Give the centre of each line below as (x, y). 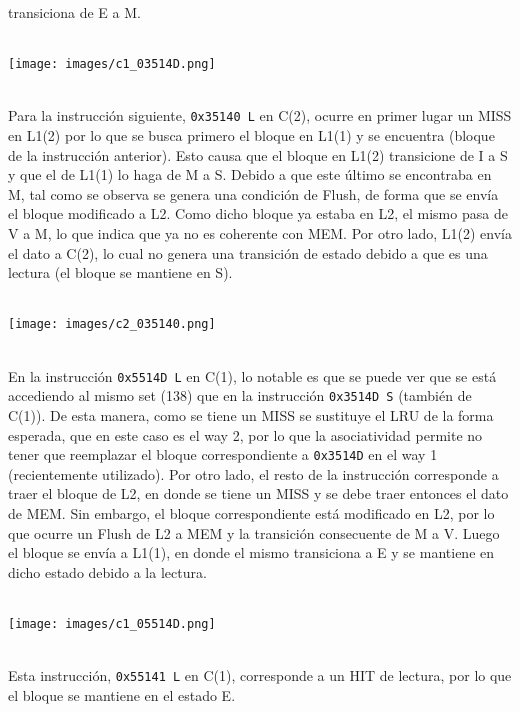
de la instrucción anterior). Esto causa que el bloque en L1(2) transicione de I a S (258, 154)
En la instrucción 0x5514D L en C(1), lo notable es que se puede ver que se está (252, 375)
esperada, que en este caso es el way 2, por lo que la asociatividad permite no (245, 434)
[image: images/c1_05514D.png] (112, 624)
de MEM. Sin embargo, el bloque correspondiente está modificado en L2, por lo (251, 513)
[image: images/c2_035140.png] (112, 324)
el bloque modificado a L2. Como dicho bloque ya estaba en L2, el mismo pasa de (258, 213)
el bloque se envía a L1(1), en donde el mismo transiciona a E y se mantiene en (251, 552)
